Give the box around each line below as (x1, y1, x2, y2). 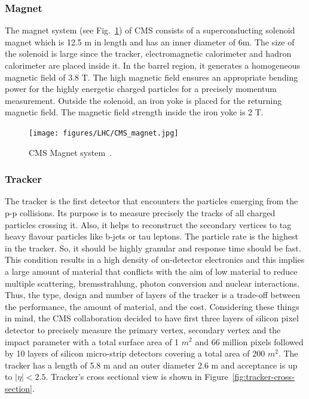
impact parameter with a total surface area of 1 (5, 335, 179, 348)
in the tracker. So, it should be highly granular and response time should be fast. (5, 241, 301, 254)
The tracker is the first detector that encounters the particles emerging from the (5, 195, 298, 207)
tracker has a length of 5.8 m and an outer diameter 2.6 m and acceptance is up (5, 358, 298, 371)
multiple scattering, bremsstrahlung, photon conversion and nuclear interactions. (5, 277, 299, 289)
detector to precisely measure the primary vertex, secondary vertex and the (5, 323, 281, 336)
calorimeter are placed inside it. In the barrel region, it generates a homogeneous (5, 59, 300, 71)
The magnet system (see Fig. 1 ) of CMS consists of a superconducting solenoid (5, 24, 295, 36)
